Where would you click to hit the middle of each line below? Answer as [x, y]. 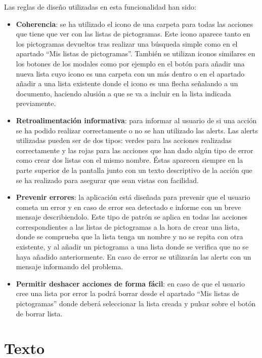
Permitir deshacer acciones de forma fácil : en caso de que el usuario [130, 283]
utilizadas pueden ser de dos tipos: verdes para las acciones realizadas [124, 140]
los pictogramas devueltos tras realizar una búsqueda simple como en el [127, 43]
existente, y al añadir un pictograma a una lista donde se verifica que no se [132, 247]
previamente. [36, 103]
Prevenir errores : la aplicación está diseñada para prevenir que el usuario [133, 197]
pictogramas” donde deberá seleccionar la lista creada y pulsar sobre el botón [136, 303]
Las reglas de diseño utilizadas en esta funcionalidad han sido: [100, 7]
